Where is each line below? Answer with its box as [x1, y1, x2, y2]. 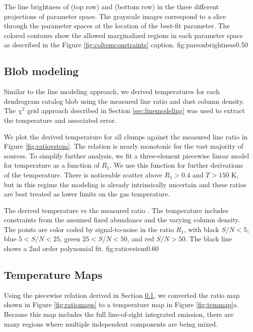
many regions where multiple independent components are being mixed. [4, 318, 218, 329]
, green [60, 234, 80, 244]
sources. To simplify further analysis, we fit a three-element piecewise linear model [4, 150, 249, 160]
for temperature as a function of [4, 160, 100, 170]
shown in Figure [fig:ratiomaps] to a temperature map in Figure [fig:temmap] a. [4, 299, 239, 310]
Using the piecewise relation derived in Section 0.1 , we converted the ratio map [4, 290, 240, 300]
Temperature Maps [4, 267, 103, 282]
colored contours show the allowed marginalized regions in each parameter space [4, 30, 243, 40]
